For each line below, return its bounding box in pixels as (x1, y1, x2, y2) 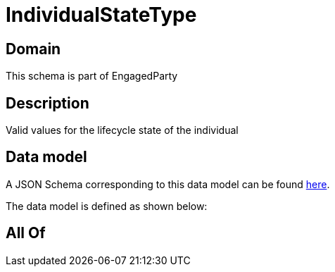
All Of (6, 224, 46, 242)
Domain (6, 39, 61, 58)
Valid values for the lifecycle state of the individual (6, 124, 239, 137)
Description (6, 94, 89, 112)
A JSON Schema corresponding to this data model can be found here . (6, 178, 330, 190)
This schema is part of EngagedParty (6, 70, 178, 82)
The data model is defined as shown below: (6, 199, 208, 212)
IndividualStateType (6, 3, 197, 27)
